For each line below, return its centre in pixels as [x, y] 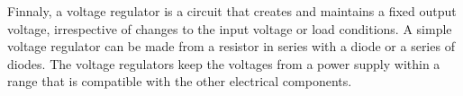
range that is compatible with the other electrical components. [180, 81]
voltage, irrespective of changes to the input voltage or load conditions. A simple [230, 28]
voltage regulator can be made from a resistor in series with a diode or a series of [231, 46]
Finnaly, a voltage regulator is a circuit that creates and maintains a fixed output [232, 11]
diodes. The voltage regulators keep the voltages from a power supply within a [224, 63]
